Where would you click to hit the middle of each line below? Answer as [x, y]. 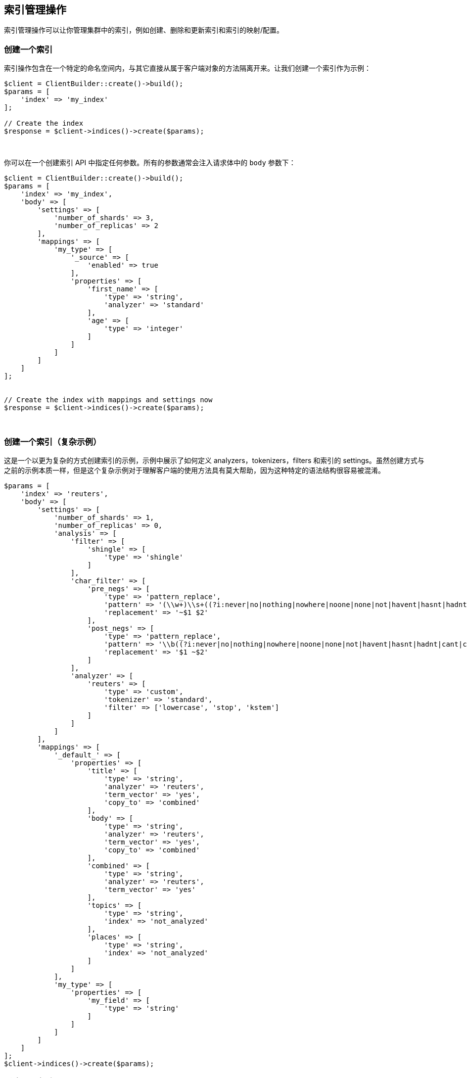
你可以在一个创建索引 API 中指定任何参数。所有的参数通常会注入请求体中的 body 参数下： [150, 163]
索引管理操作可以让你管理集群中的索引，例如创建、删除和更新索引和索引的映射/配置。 [144, 30]
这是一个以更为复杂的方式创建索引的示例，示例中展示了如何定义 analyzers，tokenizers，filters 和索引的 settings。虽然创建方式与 [214, 460]
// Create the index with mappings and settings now [108, 400]
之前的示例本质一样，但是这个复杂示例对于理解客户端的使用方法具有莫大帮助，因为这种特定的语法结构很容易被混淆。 [194, 470]
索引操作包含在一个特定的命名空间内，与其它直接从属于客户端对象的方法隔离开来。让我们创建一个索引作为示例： [187, 68]
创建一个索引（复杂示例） [53, 442]
